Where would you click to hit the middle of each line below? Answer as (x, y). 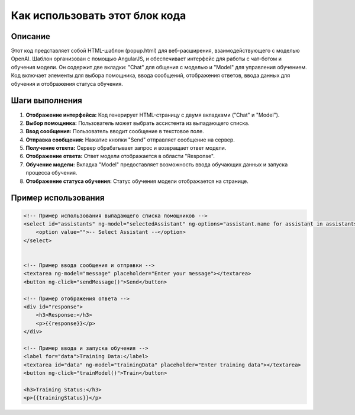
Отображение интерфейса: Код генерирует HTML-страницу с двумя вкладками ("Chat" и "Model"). (153, 115)
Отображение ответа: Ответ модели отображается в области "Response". (120, 156)
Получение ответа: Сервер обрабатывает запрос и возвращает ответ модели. (126, 148)
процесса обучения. (51, 173)
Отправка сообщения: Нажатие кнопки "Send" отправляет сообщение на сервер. (130, 140)
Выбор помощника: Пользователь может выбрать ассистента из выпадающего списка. (138, 123)
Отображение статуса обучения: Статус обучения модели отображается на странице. (137, 181)
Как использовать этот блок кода (99, 15)
